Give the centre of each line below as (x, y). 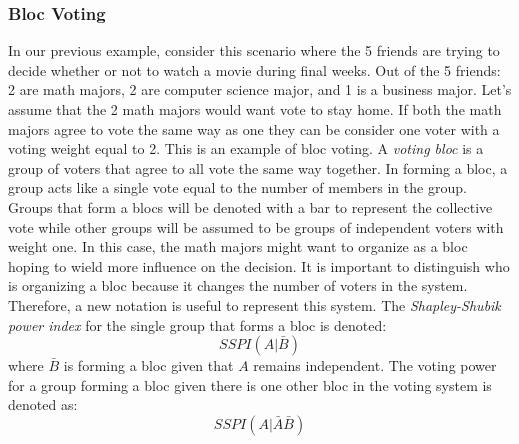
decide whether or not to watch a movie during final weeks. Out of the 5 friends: (254, 69)
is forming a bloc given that (148, 365)
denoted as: (43, 404)
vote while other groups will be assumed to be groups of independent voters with (256, 226)
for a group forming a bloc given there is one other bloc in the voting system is (250, 384)
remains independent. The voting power (375, 365)
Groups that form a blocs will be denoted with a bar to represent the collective (250, 206)
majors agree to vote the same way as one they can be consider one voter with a (254, 128)
